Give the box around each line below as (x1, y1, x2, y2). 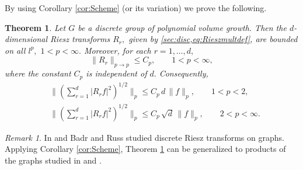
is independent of (86, 67, 147, 79)
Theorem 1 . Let (5, 21, 66, 33)
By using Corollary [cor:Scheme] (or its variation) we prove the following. (5, 2, 267, 13)
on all (5, 44, 26, 56)
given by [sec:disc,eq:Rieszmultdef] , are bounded (128, 33, 298, 45)
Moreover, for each (83, 44, 151, 56)
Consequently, (159, 67, 208, 79)
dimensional (5, 33, 47, 45)
